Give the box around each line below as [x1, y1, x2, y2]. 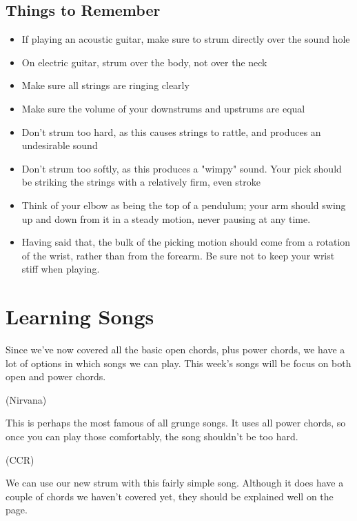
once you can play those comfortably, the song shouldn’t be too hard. [6, 429, 298, 444]
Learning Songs [6, 302, 154, 331]
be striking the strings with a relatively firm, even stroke [21, 175, 261, 189]
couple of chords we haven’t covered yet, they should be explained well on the [6, 489, 334, 503]
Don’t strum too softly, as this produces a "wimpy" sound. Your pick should [21, 161, 342, 175]
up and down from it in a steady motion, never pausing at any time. [21, 211, 311, 226]
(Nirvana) [6, 392, 47, 406]
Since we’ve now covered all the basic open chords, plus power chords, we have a [6, 342, 345, 357]
